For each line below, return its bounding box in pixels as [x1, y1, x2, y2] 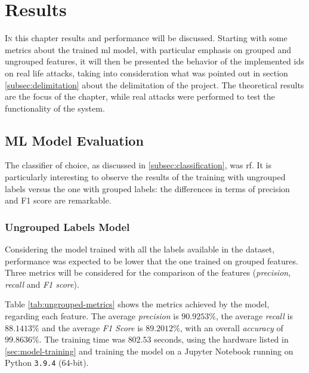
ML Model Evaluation [5, 131, 144, 149]
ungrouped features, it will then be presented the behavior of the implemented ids [5, 55, 304, 67]
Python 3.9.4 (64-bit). [5, 356, 89, 369]
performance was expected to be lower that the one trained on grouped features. [5, 254, 298, 267]
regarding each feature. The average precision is [5, 310, 179, 322]
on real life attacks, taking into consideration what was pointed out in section [5, 66, 288, 79]
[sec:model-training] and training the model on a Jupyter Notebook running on [5, 344, 293, 357]
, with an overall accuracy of [180, 321, 283, 334]
